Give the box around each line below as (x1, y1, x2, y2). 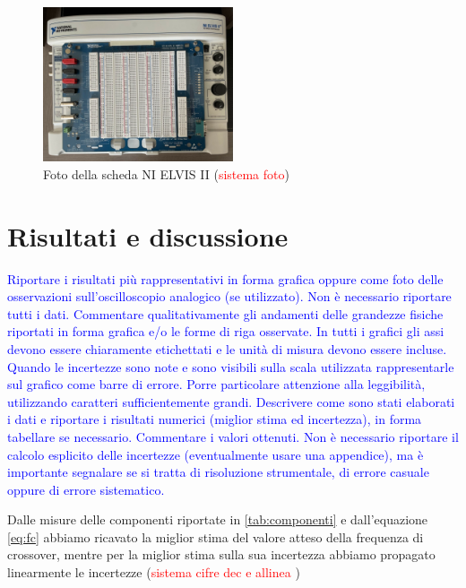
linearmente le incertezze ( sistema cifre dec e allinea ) (7, 563, 300, 582)
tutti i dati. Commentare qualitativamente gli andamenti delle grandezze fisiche (7, 304, 444, 323)
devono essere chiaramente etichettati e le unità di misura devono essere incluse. (7, 339, 447, 358)
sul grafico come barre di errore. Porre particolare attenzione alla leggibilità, (7, 375, 426, 393)
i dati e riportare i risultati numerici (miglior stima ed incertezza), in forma (7, 410, 422, 428)
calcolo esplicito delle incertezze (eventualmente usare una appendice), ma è (7, 445, 424, 463)
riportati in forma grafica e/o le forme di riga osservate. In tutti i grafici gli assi (7, 322, 444, 341)
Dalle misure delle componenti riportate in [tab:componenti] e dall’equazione (7, 510, 428, 529)
